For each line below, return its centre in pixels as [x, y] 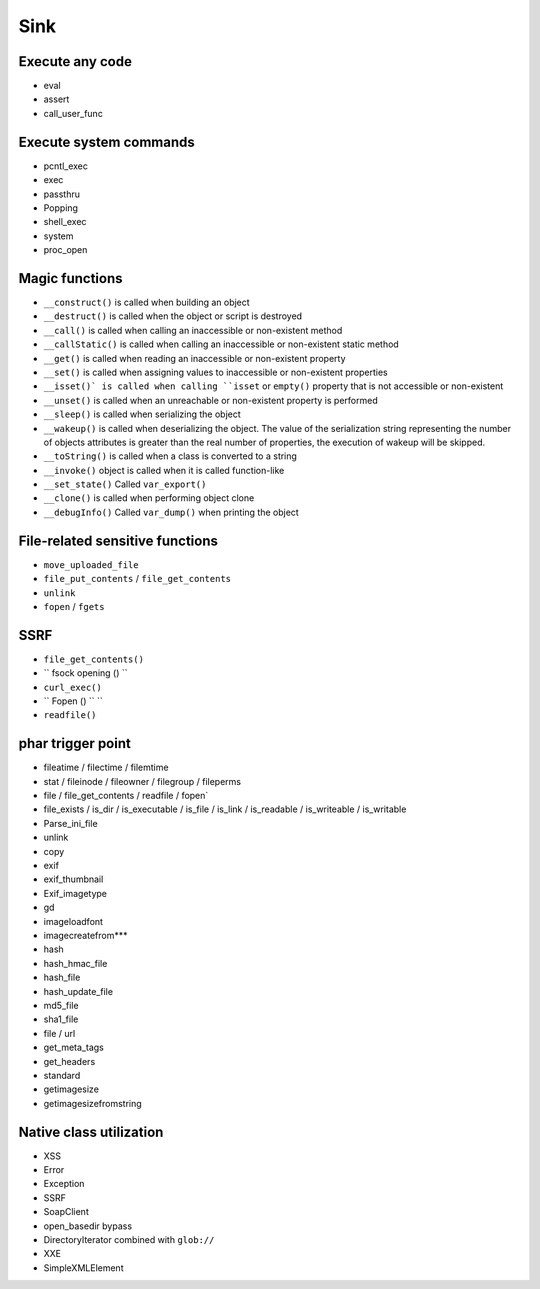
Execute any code [75, 61]
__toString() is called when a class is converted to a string [170, 456]
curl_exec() [72, 687]
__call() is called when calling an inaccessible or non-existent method [193, 330]
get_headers [69, 1061]
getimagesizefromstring [92, 1103]
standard [62, 1075]
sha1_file [61, 1019]
